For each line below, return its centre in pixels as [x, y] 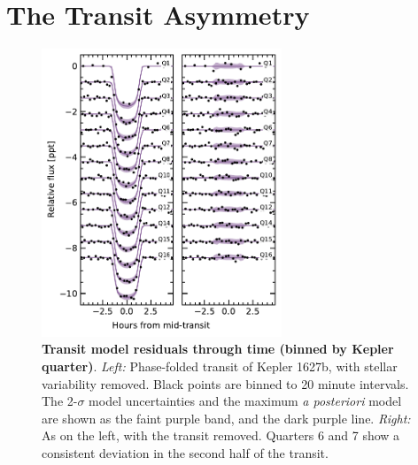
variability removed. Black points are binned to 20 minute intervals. [225, 383]
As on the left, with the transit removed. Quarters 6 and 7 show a [221, 435]
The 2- [60, 401]
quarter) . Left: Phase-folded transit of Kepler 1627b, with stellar [220, 366]
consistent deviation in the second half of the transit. [185, 452]
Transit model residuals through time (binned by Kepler [218, 349]
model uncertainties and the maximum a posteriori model [245, 401]
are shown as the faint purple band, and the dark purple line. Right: [226, 418]
